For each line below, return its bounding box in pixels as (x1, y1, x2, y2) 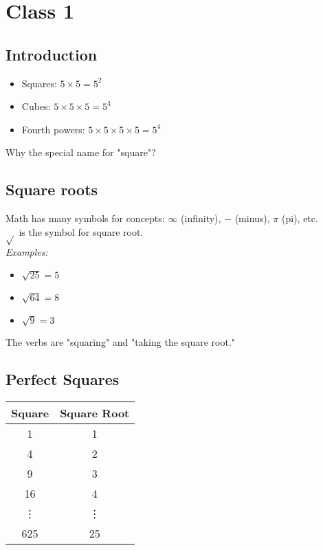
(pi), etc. (282, 211, 318, 225)
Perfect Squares (5, 368, 120, 390)
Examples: (5, 244, 48, 258)
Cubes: (21, 99, 51, 113)
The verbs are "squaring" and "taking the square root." (5, 335, 236, 349)
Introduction (5, 43, 98, 65)
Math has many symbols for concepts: (5, 211, 165, 225)
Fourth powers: (21, 122, 85, 136)
